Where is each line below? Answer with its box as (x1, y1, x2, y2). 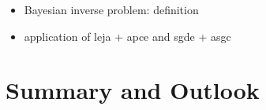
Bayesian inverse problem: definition (24, 2, 199, 17)
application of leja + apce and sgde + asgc (24, 27, 231, 44)
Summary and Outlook (6, 74, 260, 106)
